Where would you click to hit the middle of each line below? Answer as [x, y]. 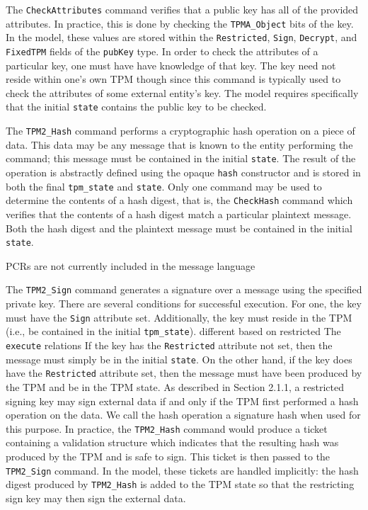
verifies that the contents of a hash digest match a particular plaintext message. [179, 214]
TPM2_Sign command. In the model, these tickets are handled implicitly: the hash [182, 470]
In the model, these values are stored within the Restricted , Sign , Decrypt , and [182, 37]
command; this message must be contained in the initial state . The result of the [181, 158]
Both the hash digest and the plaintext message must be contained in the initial [179, 228]
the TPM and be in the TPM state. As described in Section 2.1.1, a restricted [175, 386]
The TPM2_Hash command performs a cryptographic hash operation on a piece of [180, 131]
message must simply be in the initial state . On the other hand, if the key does [179, 359]
